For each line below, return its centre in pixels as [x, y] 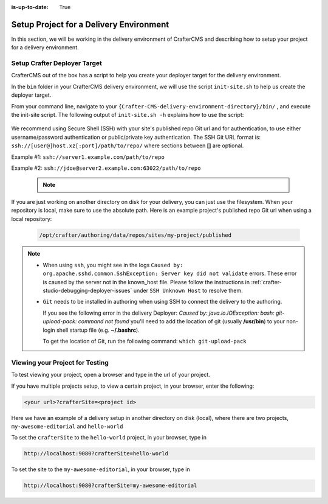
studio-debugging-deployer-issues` [87, 291]
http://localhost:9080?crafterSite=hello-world [96, 454]
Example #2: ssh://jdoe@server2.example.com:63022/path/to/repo [106, 168]
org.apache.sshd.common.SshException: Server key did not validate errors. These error [170, 273]
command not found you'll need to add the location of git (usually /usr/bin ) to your [182, 321]
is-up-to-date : [30, 7]
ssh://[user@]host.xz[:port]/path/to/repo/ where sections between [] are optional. [128, 145]
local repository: [32, 219]
